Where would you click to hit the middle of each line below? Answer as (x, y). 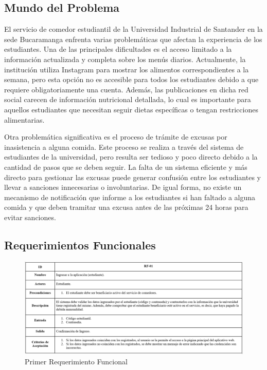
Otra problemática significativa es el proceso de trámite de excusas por (116, 137)
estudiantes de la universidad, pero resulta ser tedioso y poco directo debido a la (131, 157)
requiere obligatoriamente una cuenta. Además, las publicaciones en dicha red (126, 89)
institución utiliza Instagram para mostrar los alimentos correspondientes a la (127, 69)
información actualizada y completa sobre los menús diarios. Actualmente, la (125, 59)
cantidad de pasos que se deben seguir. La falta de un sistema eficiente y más (126, 167)
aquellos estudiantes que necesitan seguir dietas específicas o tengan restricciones (131, 109)
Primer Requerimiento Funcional (76, 361)
